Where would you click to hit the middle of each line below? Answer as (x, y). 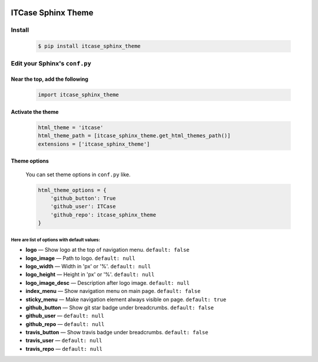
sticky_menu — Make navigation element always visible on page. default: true (126, 299)
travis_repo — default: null (64, 348)
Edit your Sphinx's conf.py (51, 63)
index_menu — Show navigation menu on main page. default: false (113, 291)
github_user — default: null (65, 316)
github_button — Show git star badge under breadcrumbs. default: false (120, 307)
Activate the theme (35, 111)
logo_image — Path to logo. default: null (80, 258)
